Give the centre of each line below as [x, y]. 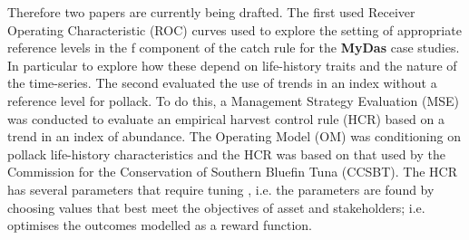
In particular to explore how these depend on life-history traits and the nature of [232, 65]
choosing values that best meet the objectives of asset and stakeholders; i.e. [216, 207]
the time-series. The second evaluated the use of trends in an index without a [222, 83]
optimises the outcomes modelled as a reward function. [160, 225]
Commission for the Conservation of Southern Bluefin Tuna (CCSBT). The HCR [232, 172]
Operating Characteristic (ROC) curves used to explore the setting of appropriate [234, 29]
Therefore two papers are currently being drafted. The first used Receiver [211, 12]
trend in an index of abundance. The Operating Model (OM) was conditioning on [234, 136]
